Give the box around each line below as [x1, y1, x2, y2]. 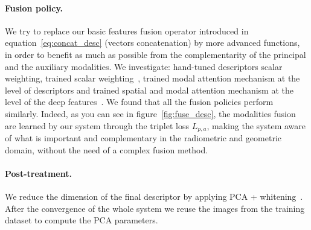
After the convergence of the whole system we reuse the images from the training [5, 202, 305, 214]
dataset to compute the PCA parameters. [5, 214, 158, 226]
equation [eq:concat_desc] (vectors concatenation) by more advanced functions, [5, 36, 300, 49]
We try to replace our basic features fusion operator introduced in [5, 24, 249, 37]
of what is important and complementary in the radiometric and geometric [5, 132, 281, 144]
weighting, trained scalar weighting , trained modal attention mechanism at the [5, 72, 300, 85]
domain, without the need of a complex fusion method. [5, 143, 208, 156]
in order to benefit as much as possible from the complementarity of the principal [5, 48, 306, 60]
